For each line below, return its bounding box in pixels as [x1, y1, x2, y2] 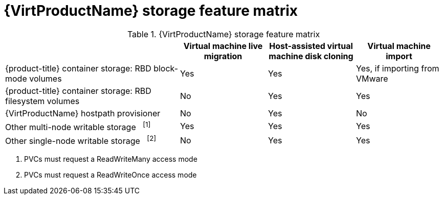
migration [204, 51, 242, 61]
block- [153, 63, 179, 73]
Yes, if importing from [356, 63, 439, 73]
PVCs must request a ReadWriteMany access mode [24, 155, 197, 164]
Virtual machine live [183, 40, 263, 51]
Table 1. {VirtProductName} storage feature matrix [127, 29, 320, 39]
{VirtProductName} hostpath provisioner [5, 108, 161, 118]
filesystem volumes [5, 95, 80, 106]
